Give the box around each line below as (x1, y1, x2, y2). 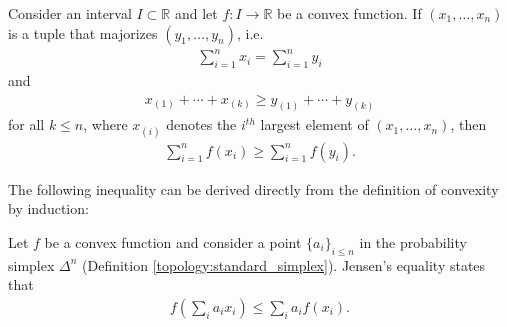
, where (83, 114, 128, 135)
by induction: (8, 198, 89, 219)
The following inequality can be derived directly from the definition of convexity (8, 178, 499, 199)
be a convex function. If (277, 3, 422, 23)
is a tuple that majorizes (8, 22, 158, 43)
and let (174, 3, 218, 23)
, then (450, 114, 487, 135)
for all (8, 114, 45, 135)
